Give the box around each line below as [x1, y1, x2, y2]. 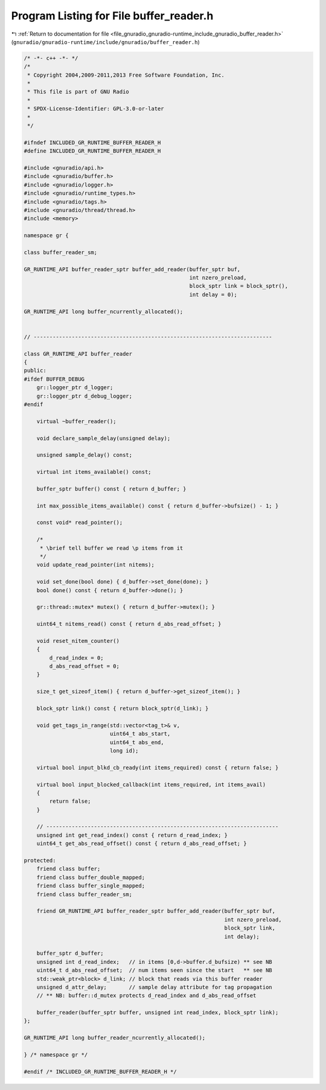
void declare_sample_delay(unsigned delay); [36, 435, 171, 442]
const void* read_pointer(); [36, 519, 123, 526]
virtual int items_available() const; [36, 468, 152, 476]
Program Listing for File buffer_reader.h [11, 9, 214, 22]
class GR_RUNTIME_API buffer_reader [24, 350, 133, 357]
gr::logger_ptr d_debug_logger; [36, 392, 133, 400]
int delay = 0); [189, 291, 238, 298]
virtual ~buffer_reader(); [36, 418, 117, 425]
